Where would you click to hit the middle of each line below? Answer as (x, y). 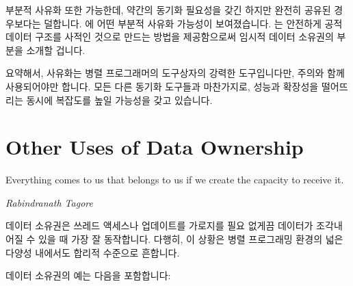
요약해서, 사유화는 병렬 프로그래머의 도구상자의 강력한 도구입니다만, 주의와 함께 (175, 73)
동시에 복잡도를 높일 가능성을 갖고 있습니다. (119, 100)
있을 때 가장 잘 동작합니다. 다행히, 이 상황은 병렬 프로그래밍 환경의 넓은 (191, 239)
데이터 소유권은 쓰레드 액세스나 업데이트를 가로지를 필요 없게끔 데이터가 (159, 225)
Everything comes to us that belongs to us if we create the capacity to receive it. (175, 180)
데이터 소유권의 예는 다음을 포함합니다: (88, 275)
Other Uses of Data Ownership (155, 147)
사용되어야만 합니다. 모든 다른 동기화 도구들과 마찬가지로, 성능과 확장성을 (162, 86)
